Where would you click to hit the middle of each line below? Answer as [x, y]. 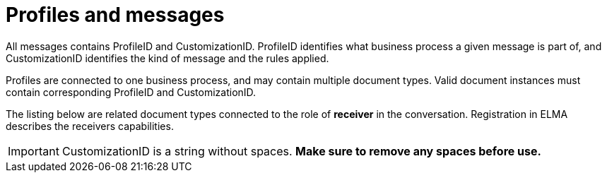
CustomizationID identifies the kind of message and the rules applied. [167, 58]
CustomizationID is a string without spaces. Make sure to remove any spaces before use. [301, 151]
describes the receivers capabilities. [90, 126]
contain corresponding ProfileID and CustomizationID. [131, 92]
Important [34, 151]
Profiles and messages [115, 15]
